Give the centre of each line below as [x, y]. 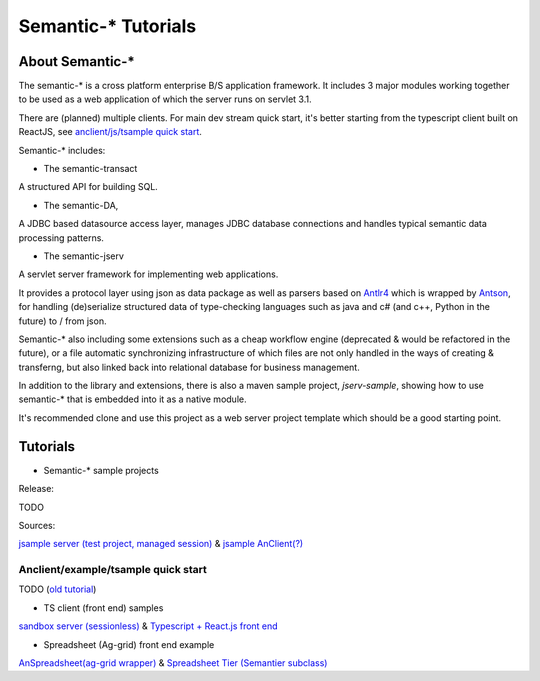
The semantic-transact [90, 169]
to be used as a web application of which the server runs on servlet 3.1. [165, 99]
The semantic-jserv [84, 256]
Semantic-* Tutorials [107, 26]
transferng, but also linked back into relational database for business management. [189, 367]
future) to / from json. [62, 321]
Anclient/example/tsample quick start [112, 570]
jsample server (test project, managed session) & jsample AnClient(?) [161, 544]
